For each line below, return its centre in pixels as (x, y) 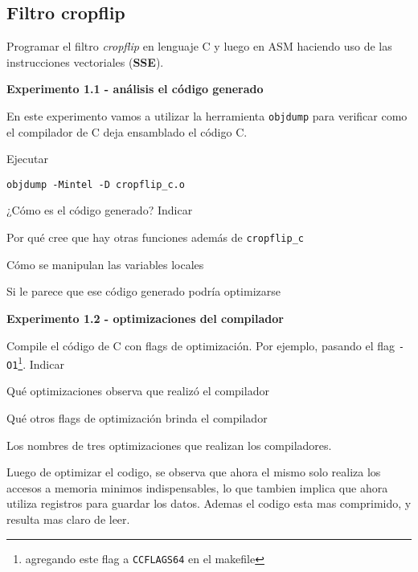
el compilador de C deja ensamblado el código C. (127, 131)
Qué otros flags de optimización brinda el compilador (137, 418)
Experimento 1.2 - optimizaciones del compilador (145, 318)
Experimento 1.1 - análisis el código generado (135, 89)
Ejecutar (27, 159)
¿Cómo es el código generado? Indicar (100, 210)
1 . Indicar (41, 363)
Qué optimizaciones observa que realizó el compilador (138, 391)
